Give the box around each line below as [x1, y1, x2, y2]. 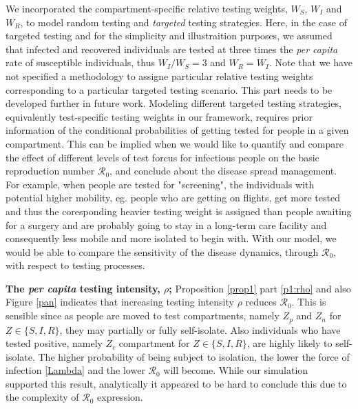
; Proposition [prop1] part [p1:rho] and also [169, 281, 351, 295]
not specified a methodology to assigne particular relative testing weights [6, 68, 313, 83]
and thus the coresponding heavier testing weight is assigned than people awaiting [6, 203, 352, 218]
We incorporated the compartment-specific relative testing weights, [6, 1, 288, 15]
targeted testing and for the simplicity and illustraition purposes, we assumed [6, 28, 333, 43]
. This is [291, 295, 326, 309]
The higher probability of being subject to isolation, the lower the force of [38, 349, 350, 363]
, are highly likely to [246, 336, 333, 350]
